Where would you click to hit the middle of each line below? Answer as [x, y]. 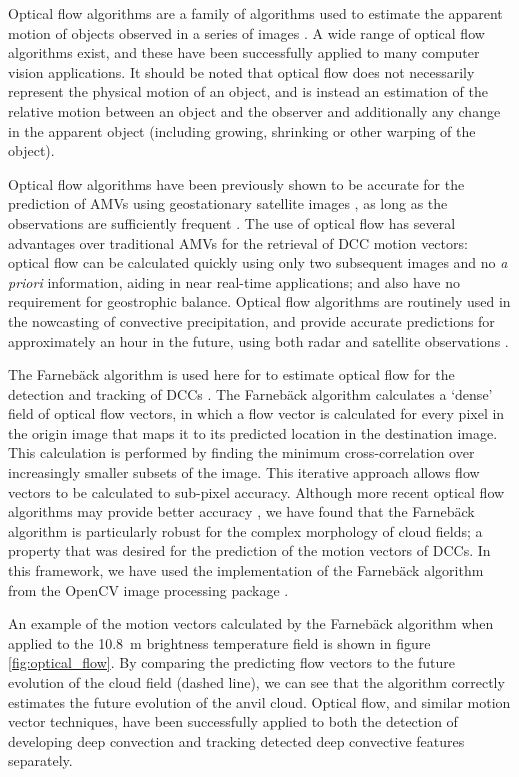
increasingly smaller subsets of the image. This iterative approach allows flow [244, 472]
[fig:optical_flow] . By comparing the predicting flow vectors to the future [231, 662]
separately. [40, 760]
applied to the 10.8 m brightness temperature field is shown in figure [219, 642]
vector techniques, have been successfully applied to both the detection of [233, 721]
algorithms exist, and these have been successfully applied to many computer [244, 52]
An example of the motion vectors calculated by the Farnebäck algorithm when [251, 623]
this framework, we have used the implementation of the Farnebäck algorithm [246, 570]
